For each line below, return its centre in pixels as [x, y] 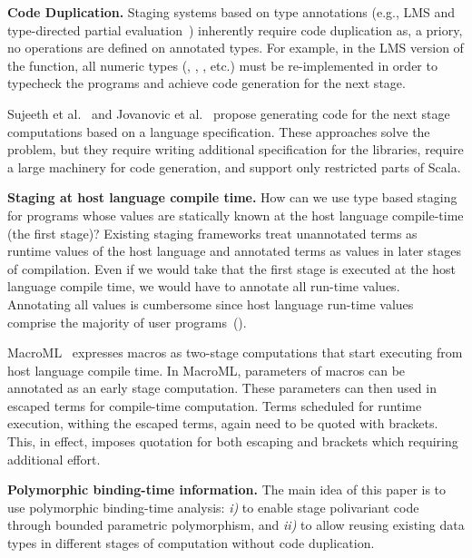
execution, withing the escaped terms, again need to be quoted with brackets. [223, 423]
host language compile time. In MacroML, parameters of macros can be [206, 370]
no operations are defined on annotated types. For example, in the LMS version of [236, 48]
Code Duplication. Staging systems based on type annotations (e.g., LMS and [231, 12]
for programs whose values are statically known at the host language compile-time [236, 215]
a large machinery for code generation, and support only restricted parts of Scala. [234, 166]
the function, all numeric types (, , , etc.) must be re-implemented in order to [222, 65]
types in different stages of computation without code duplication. [191, 543]
